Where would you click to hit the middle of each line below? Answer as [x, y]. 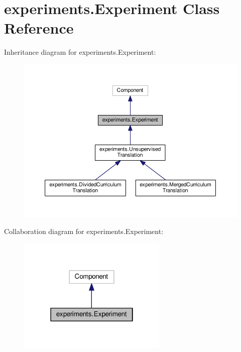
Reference [39, 28]
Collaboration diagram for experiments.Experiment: [84, 231]
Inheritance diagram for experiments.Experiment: [80, 52]
